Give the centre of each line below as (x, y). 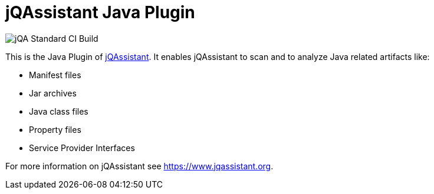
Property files (55, 129)
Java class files (59, 111)
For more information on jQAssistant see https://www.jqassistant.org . (139, 166)
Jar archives (53, 93)
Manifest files (55, 75)
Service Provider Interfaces (82, 148)
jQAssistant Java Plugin (100, 12)
